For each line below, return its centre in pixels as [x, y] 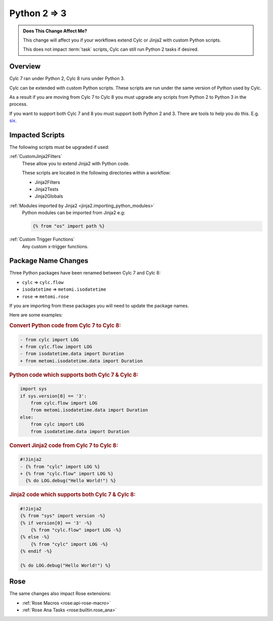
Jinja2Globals [49, 196]
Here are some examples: [36, 315]
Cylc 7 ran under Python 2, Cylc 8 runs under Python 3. [67, 79]
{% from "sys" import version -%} [63, 516]
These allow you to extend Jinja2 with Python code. [76, 163]
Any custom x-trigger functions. [55, 246]
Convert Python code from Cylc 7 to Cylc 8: [65, 326]
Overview [25, 67]
